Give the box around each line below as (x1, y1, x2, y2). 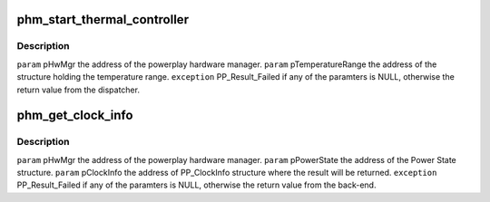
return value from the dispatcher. (16, 84, 141, 95)
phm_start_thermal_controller (16, 12, 190, 27)
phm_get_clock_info (16, 108, 133, 123)
